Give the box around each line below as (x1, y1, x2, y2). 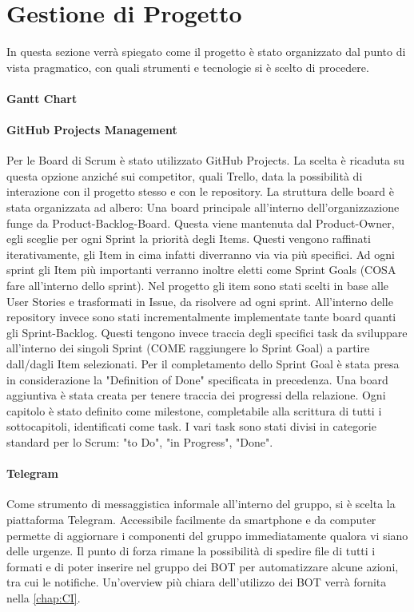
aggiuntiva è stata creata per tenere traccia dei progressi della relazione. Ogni (6, 387, 386, 403)
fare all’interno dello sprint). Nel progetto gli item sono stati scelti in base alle (6, 277, 389, 294)
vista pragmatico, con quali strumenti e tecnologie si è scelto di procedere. (6, 58, 369, 75)
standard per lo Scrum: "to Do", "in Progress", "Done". (6, 433, 273, 450)
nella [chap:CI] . (6, 589, 81, 606)
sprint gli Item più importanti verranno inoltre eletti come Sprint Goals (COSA (6, 261, 396, 278)
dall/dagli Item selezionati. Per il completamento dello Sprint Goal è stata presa (6, 356, 400, 372)
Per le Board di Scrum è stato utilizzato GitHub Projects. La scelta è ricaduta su (6, 152, 404, 169)
